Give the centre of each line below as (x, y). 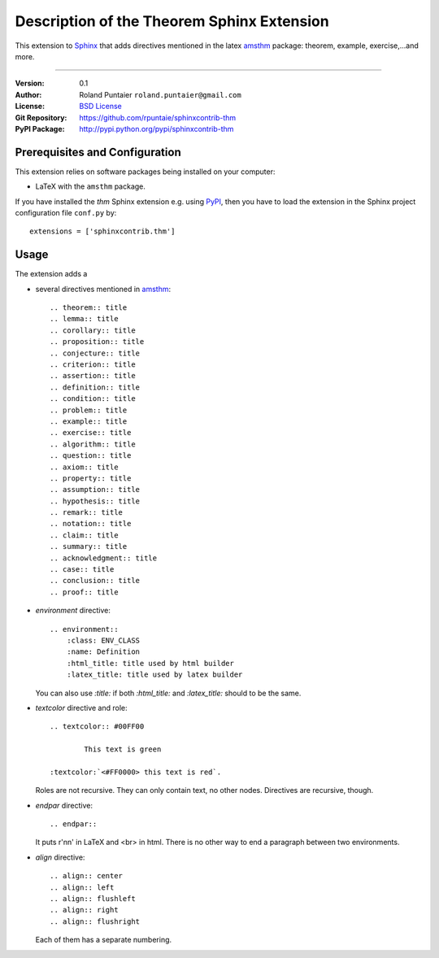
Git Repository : (41, 117)
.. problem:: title (89, 410)
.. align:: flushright (95, 921)
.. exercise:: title (91, 433)
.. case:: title (82, 570)
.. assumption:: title (95, 490)
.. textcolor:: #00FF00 (97, 727)
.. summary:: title (89, 546)
